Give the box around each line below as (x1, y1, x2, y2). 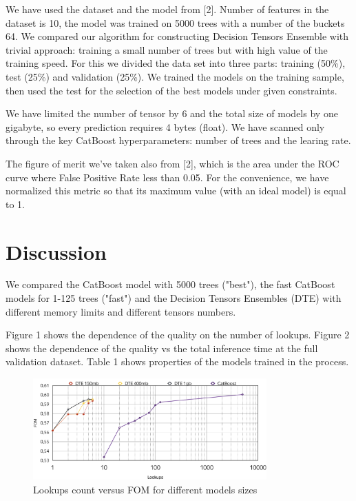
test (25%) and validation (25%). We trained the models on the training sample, (6, 69, 344, 83)
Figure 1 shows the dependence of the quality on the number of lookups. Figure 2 (6, 327, 350, 342)
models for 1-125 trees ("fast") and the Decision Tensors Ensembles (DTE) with (6, 291, 342, 305)
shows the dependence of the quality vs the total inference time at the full (6, 340, 318, 355)
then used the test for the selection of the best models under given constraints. (6, 83, 337, 97)
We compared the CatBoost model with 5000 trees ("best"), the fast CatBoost (6, 277, 335, 292)
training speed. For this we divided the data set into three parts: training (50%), (6, 56, 346, 70)
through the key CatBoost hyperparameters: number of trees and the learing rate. (6, 133, 351, 147)
